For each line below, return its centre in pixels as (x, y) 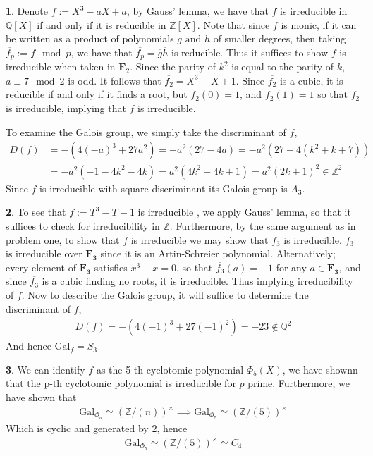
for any (291, 267)
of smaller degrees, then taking (280, 38)
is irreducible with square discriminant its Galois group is (164, 188)
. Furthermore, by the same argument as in (263, 225)
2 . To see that (36, 212)
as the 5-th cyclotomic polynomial (170, 369)
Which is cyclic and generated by (77, 427)
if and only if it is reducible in (102, 24)
